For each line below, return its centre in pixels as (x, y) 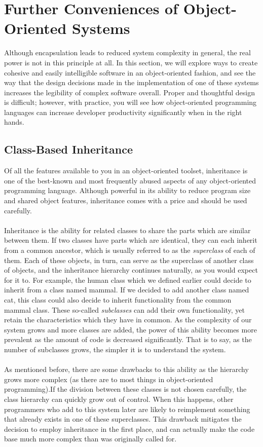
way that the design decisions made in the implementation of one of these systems (131, 82)
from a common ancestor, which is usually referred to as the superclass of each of (130, 250)
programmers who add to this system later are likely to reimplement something (127, 409)
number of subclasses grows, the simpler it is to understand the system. (115, 349)
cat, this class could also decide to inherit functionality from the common (118, 299)
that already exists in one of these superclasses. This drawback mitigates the (123, 419)
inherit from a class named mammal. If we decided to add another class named (127, 290)
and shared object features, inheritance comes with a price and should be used (126, 200)
